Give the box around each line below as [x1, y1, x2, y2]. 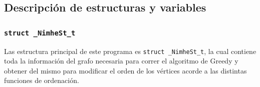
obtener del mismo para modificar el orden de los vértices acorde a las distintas [4, 65, 247, 75]
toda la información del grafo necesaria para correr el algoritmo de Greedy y [4, 55, 238, 66]
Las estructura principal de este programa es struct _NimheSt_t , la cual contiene [4, 45, 256, 56]
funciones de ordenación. [4, 75, 79, 85]
